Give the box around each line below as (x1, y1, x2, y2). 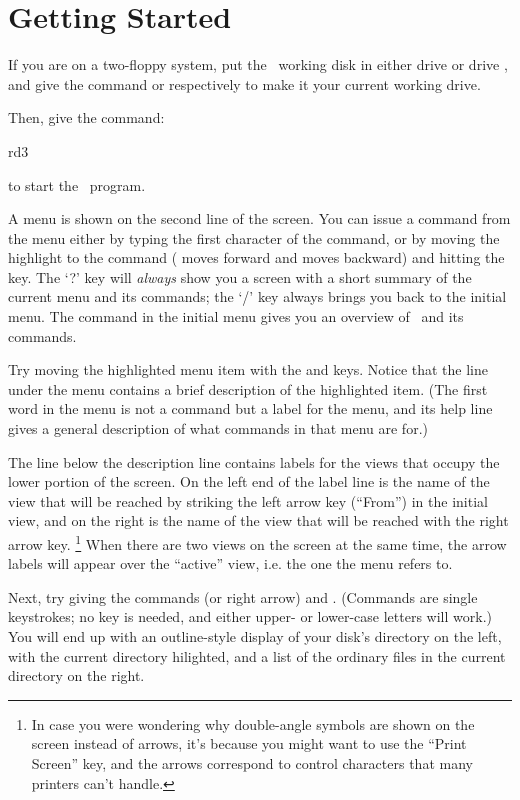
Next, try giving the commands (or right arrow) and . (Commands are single (8, 586, 478, 607)
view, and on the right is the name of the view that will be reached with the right (8, 510, 509, 531)
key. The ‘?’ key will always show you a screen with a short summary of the (8, 266, 472, 287)
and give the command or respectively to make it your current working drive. (8, 73, 481, 94)
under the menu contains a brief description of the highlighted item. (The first (8, 378, 488, 399)
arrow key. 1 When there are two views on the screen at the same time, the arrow (8, 531, 507, 554)
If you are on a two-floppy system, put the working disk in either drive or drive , (8, 54, 508, 75)
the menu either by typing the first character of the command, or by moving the (8, 227, 500, 248)
